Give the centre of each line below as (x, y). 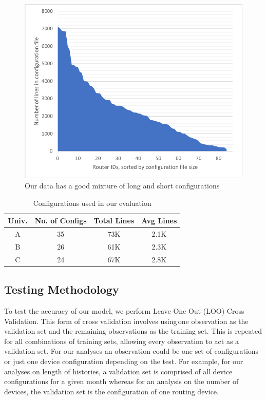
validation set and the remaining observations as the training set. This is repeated (133, 331)
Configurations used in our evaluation (92, 203)
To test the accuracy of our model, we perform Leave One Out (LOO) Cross (124, 311)
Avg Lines (159, 221)
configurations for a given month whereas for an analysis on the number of (121, 381)
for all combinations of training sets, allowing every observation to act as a (122, 341)
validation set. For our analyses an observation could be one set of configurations (131, 351)
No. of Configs (61, 221)
